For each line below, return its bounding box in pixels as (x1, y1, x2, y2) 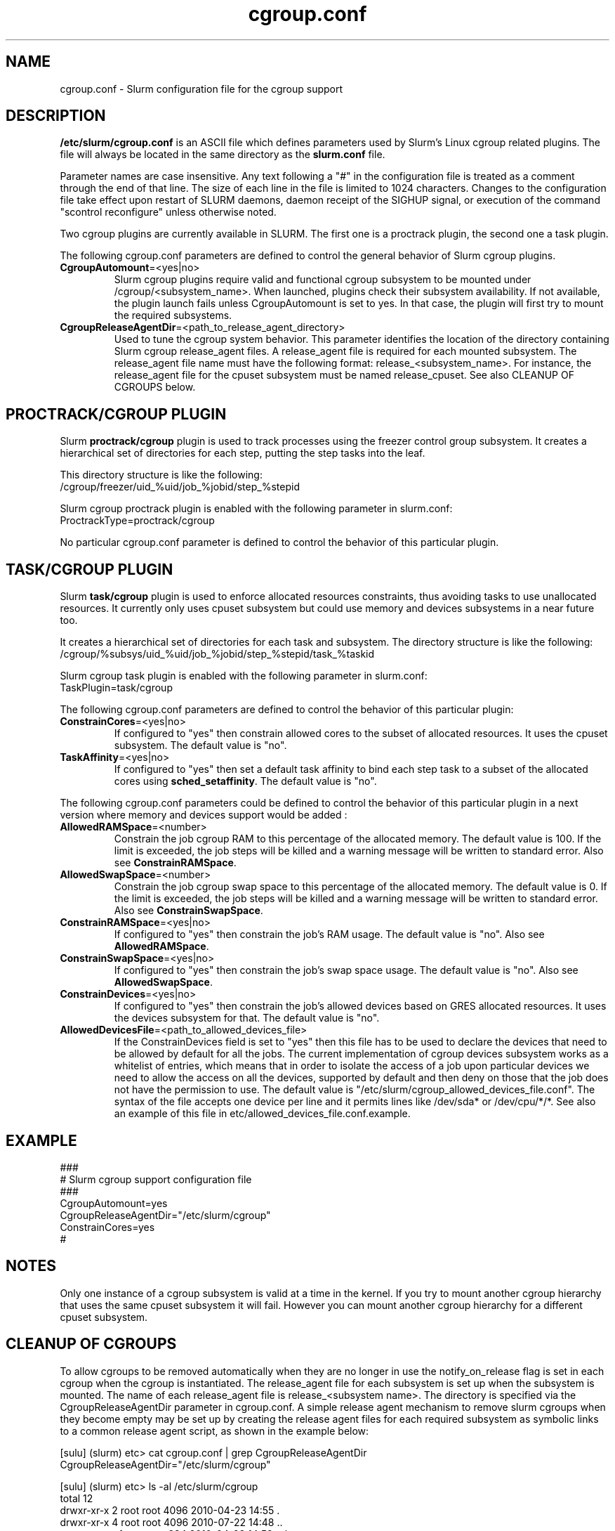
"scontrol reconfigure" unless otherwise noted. (60, 206, 277, 219)
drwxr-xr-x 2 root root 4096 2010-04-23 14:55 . (60, 1504, 280, 1516)
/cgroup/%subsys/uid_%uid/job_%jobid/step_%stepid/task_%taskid (60, 648, 375, 660)
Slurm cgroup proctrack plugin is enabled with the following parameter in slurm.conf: (60, 502, 453, 515)
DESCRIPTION (6, 107, 106, 125)
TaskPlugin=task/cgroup (60, 682, 173, 694)
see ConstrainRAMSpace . (114, 856, 237, 869)
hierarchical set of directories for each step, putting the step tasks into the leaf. (60, 447, 425, 460)
